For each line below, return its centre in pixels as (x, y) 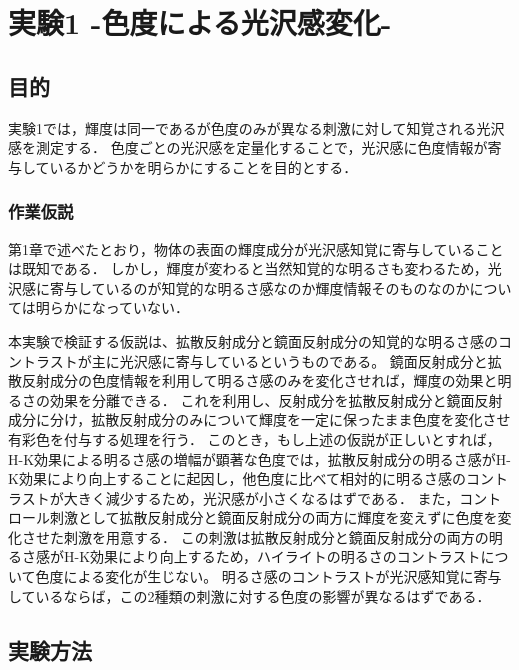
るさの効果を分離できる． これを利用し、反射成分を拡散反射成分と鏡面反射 (255, 399)
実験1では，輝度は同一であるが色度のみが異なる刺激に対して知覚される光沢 (256, 127)
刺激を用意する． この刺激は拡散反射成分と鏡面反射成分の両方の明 (283, 536)
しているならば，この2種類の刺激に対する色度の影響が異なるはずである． (249, 595)
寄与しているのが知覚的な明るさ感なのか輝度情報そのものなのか (259, 287)
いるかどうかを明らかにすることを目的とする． (203, 166)
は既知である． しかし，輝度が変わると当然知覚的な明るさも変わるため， (248, 268)
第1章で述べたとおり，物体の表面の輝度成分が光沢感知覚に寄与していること (256, 248)
